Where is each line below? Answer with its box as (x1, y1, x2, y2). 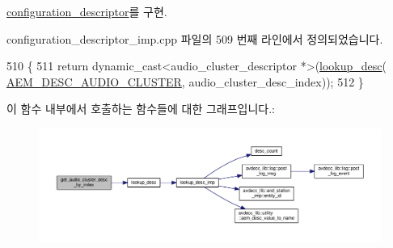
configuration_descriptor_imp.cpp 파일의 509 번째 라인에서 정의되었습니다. (6, 30, 383, 47)
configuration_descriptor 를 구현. (6, 3, 167, 19)
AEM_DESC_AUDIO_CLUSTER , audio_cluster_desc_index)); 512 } (6, 73, 364, 90)
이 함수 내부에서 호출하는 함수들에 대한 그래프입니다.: (6, 100, 275, 117)
